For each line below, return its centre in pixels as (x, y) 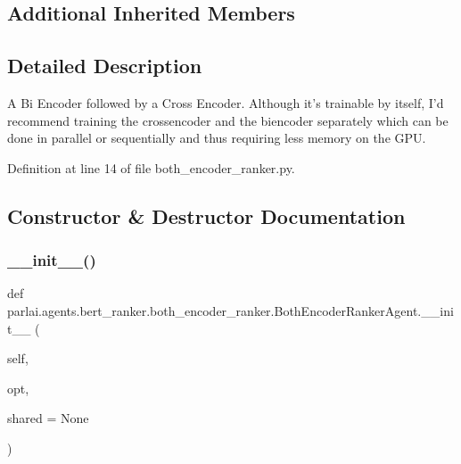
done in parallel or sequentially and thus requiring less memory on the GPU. (217, 138)
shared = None (48, 418)
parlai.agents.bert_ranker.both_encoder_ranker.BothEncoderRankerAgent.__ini (230, 310)
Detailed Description (105, 66)
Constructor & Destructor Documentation (206, 215)
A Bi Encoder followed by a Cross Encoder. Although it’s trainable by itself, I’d (226, 102)
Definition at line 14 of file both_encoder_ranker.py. (151, 167)
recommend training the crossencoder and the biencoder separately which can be (228, 120)
